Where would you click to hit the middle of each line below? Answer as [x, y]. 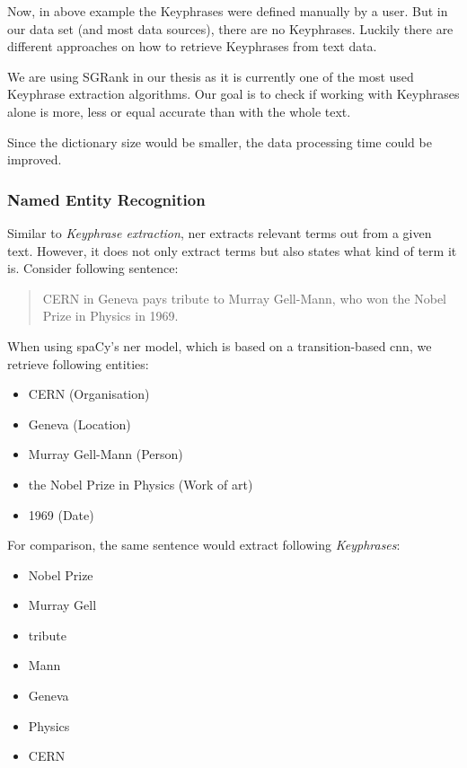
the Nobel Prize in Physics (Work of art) [141, 484]
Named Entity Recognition [106, 199]
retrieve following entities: [78, 363]
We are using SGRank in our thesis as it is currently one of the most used [211, 76]
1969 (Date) [61, 514]
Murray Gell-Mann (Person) [106, 454]
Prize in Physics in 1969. [110, 316]
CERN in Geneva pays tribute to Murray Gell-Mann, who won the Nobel [244, 298]
